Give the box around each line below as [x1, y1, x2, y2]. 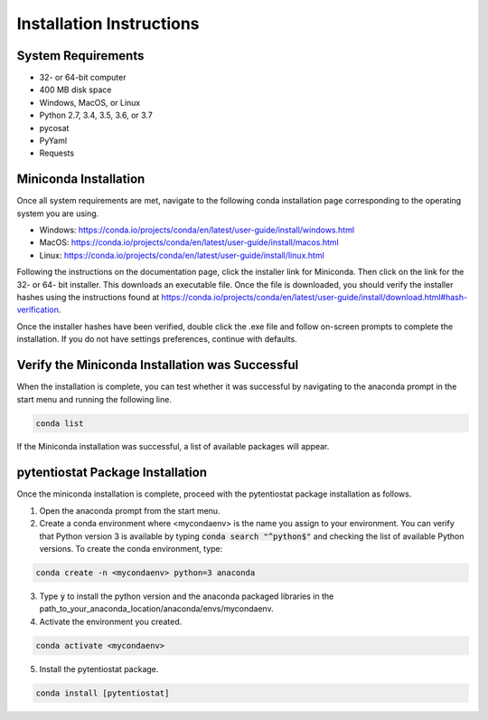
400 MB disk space [39, 84, 112, 95]
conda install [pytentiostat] [35, 687, 170, 698]
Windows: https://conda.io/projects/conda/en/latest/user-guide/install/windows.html [39, 224, 355, 235]
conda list [35, 418, 84, 429]
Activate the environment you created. [39, 616, 183, 627]
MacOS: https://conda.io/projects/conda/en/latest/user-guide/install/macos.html [39, 237, 339, 248]
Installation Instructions [16, 14, 200, 33]
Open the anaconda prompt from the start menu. [39, 505, 221, 516]
